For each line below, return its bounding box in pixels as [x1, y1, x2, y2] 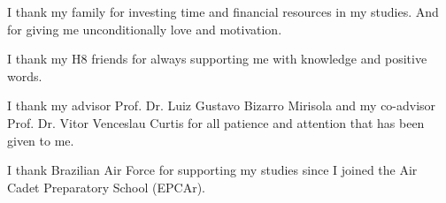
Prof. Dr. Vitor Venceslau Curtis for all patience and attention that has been [7, 113, 425, 132]
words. [7, 66, 42, 85]
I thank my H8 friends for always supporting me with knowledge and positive [7, 49, 427, 68]
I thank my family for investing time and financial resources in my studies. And [7, 3, 439, 20]
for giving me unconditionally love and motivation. [7, 19, 282, 38]
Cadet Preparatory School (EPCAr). [7, 177, 205, 196]
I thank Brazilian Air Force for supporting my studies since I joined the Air [7, 161, 418, 179]
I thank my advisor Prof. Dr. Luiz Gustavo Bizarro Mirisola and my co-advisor [7, 96, 436, 115]
